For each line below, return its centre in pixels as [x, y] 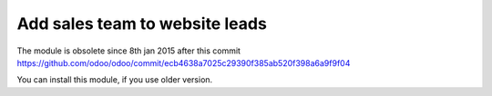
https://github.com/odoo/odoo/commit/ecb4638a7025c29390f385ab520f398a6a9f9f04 [184, 62]
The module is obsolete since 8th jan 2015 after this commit [129, 51]
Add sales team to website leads [142, 24]
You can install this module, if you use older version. [115, 80]
